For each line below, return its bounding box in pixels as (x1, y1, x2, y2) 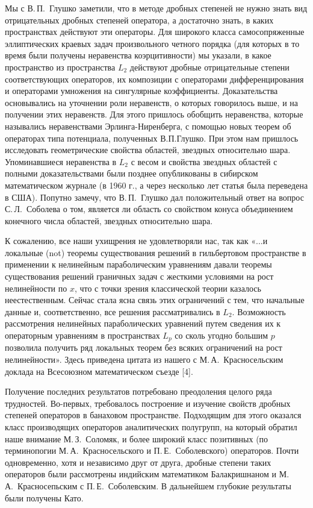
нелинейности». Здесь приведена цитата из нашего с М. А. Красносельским (5, 353, 284, 366)
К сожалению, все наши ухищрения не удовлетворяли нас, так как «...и (5, 234, 268, 247)
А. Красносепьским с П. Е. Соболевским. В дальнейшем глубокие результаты (5, 480, 291, 492)
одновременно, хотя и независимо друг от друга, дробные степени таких (5, 456, 271, 468)
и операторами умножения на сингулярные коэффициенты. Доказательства (5, 84, 278, 97)
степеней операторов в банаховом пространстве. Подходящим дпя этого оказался (5, 409, 302, 421)
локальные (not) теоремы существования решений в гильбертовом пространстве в (5, 246, 306, 259)
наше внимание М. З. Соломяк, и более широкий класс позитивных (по (5, 432, 268, 445)
